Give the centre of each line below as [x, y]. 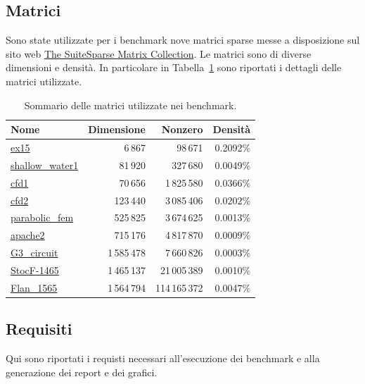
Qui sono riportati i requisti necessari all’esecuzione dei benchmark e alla [163, 358]
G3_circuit [34, 253]
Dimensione [117, 129]
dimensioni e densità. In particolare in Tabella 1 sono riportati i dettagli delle [174, 67]
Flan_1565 [34, 287]
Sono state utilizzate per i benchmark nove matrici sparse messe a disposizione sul [183, 40]
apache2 [28, 235]
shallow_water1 [45, 165]
